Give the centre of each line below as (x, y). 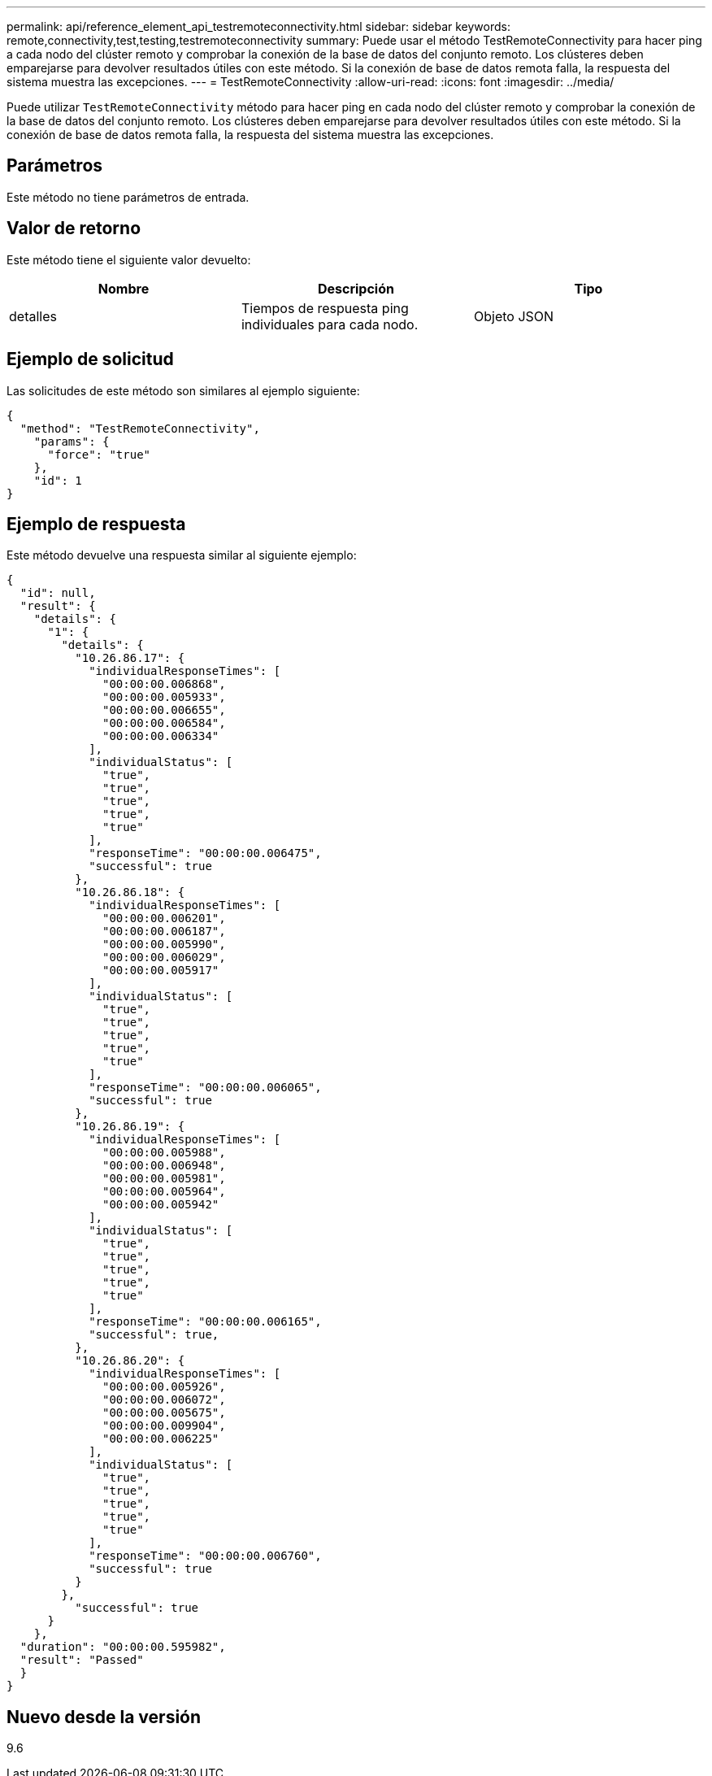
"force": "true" (99, 454)
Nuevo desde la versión (104, 1717)
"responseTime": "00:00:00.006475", (205, 853)
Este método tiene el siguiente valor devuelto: (129, 259)
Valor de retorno (74, 229)
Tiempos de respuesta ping (325, 308)
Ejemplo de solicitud (90, 359)
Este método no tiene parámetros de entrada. (128, 197)
